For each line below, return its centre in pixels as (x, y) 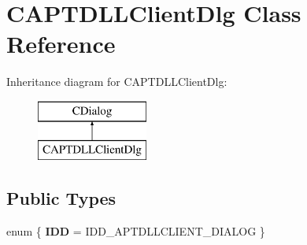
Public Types (61, 198)
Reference (61, 44)
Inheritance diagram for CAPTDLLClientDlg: (117, 82)
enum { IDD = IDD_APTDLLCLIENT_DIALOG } (136, 231)
